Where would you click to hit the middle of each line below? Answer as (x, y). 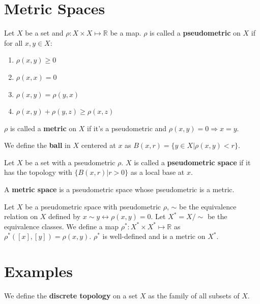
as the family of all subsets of (194, 296)
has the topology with (38, 172)
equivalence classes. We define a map (61, 226)
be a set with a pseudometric (70, 162)
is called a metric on (43, 128)
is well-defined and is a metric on (154, 236)
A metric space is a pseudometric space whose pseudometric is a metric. (119, 189)
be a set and (44, 33)
